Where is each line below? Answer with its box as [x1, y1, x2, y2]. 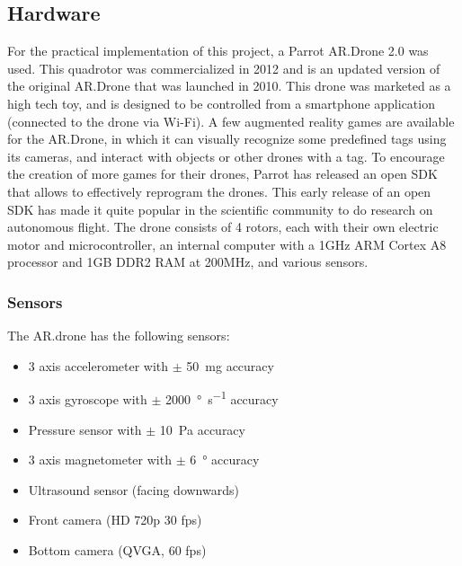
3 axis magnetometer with [28, 450, 172, 469]
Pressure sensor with [28, 420, 142, 438]
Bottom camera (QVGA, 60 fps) [28, 540, 207, 559]
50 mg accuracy [186, 356, 274, 375]
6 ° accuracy [190, 450, 260, 469]
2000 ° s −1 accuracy [165, 387, 279, 408]
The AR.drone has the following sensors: [7, 326, 230, 345]
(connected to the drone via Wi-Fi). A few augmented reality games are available [7, 111, 455, 130]
